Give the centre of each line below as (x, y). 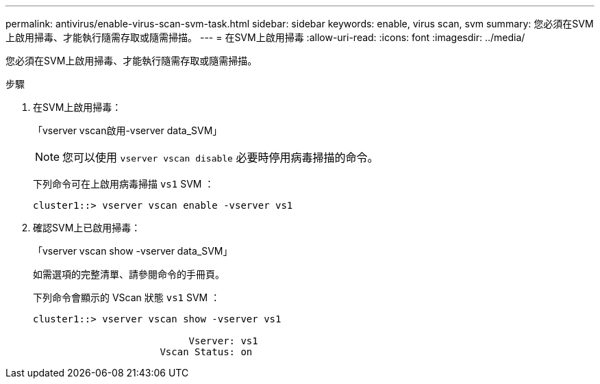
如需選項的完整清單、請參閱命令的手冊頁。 (129, 274)
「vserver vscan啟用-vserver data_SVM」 (128, 130)
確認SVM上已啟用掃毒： (87, 228)
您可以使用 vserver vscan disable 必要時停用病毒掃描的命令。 (221, 157)
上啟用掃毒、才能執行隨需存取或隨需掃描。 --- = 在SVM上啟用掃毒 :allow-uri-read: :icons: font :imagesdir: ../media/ (265, 37)
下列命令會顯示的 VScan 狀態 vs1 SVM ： (127, 297)
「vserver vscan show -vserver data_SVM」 (133, 251)
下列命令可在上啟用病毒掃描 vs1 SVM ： (124, 184)
